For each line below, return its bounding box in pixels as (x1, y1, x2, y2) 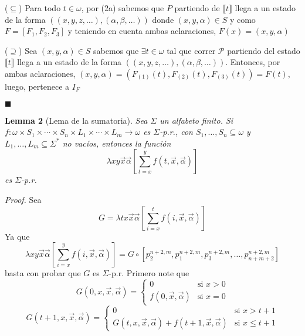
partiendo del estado (227, 44, 300, 56)
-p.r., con (160, 125, 193, 138)
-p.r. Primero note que (109, 267, 189, 279)
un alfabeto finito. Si (160, 114, 233, 126)
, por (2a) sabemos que (81, 2, 164, 13)
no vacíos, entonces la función (62, 137, 171, 149)
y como (229, 13, 256, 25)
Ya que (5, 230, 30, 242)
